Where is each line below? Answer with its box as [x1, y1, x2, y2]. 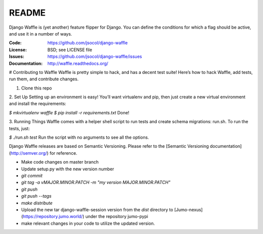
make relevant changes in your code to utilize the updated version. [21, 220, 155, 226]
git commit [21, 173, 43, 179]
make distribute [21, 200, 53, 206]
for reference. [49, 150, 77, 156]
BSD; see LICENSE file [47, 47, 93, 53]
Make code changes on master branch [21, 159, 99, 165]
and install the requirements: [9, 101, 67, 107]
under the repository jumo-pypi [85, 214, 149, 219]
